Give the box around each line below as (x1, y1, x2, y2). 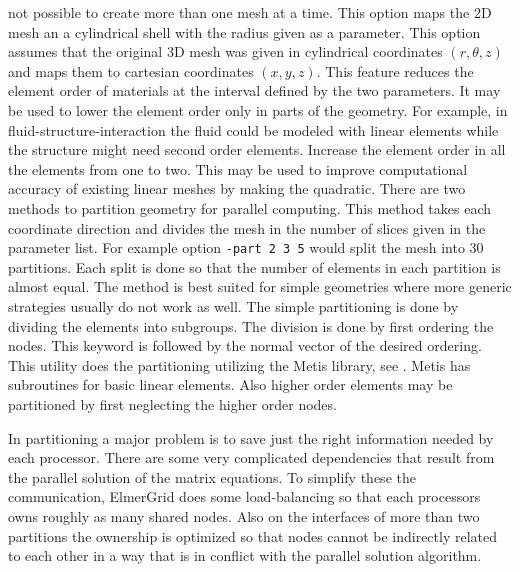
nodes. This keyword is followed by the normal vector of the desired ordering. (8, 335, 482, 356)
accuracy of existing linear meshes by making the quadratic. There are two (8, 178, 466, 199)
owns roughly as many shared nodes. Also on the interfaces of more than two (8, 505, 480, 526)
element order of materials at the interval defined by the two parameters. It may (8, 80, 501, 101)
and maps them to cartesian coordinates (8, 60, 254, 81)
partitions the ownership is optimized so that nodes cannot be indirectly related (8, 525, 498, 546)
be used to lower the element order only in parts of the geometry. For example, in (8, 99, 508, 120)
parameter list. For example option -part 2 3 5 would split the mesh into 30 (8, 237, 484, 258)
